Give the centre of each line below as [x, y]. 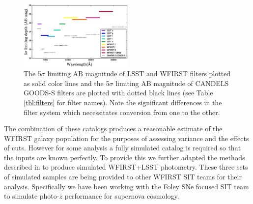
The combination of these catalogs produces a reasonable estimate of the [113, 129]
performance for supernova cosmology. [122, 196]
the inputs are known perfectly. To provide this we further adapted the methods [125, 157]
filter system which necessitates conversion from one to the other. [122, 112]
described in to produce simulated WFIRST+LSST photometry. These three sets [126, 167]
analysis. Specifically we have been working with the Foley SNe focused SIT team [126, 186]
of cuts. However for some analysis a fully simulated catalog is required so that [123, 148]
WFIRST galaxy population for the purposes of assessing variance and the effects [126, 138]
